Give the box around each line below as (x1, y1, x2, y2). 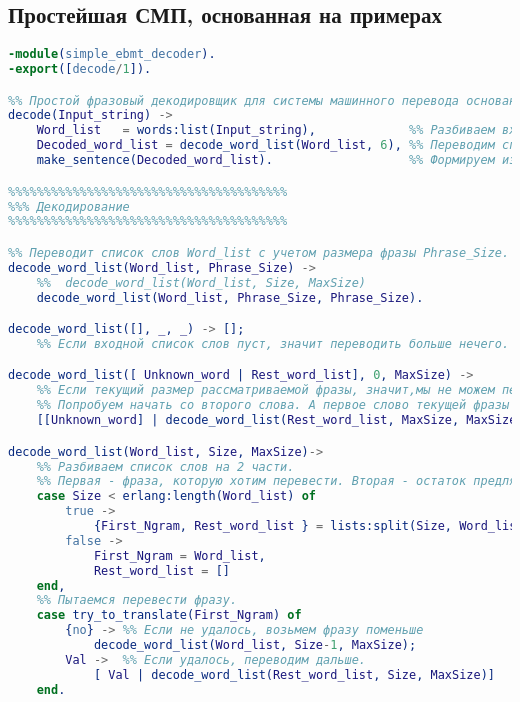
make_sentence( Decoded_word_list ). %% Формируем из (36, 153, 517, 168)
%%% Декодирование (8, 199, 130, 214)
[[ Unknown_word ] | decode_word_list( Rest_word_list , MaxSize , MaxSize (36, 413, 517, 428)
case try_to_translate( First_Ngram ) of (36, 608, 302, 623)
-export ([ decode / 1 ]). (8, 62, 152, 77)
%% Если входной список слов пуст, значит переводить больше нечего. (36, 336, 510, 351)
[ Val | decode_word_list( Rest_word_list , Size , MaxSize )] (93, 667, 495, 682)
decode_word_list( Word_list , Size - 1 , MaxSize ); (93, 638, 417, 653)
